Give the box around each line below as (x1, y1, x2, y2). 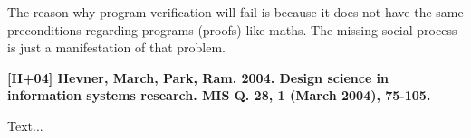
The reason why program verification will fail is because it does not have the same (7, 3, 464, 21)
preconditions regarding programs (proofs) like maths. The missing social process (7, 20, 457, 39)
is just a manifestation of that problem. (7, 38, 226, 57)
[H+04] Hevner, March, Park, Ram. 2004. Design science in (7, 68, 389, 87)
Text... (7, 115, 43, 134)
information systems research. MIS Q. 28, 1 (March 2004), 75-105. (7, 86, 431, 105)
